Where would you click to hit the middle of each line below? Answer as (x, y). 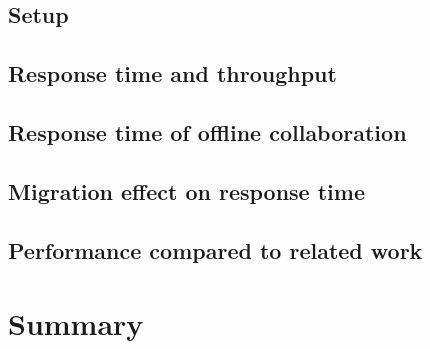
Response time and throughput (172, 73)
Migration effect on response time (186, 190)
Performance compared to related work (215, 249)
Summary (76, 323)
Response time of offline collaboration (207, 131)
